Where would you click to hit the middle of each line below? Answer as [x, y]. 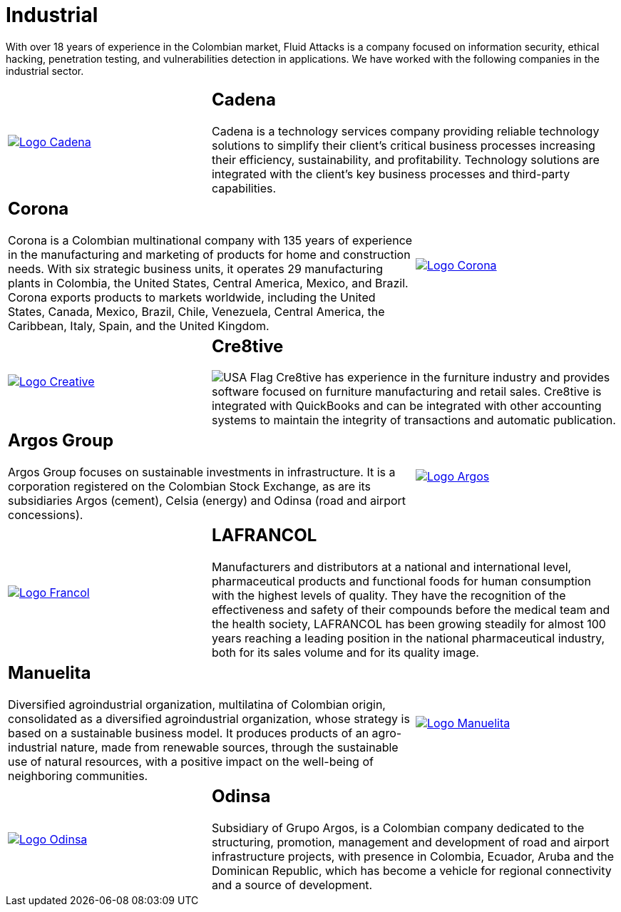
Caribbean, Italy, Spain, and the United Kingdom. [139, 326]
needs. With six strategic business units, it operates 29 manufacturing [196, 268]
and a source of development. [292, 885]
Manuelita [50, 673]
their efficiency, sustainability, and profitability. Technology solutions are [405, 159]
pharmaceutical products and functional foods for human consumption [401, 581]
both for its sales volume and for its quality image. [345, 653]
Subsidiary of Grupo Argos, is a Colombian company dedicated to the [398, 828]
